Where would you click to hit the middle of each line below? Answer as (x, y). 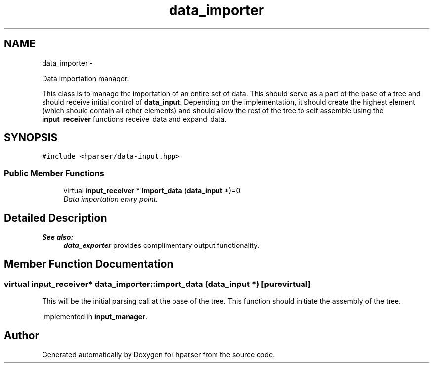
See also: (58, 237)
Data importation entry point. (111, 199)
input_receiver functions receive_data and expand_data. (134, 119)
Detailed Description (56, 218)
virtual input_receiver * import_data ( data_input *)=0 (152, 191)
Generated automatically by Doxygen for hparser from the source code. (159, 355)
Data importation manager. (86, 78)
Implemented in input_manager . (95, 317)
